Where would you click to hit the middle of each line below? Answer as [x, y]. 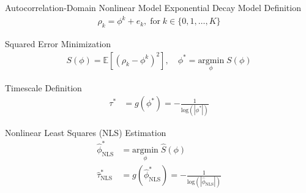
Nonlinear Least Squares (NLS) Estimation [86, 132]
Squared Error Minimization [58, 43]
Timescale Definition [43, 87]
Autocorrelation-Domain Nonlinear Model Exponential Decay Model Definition [153, 7]
